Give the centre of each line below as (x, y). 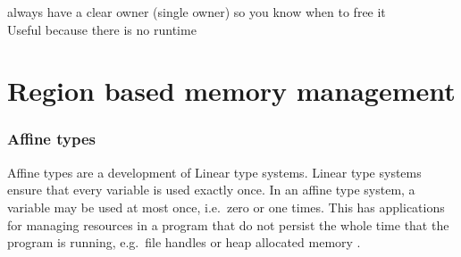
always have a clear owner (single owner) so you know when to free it (197, 12)
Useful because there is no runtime (102, 29)
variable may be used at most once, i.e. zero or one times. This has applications (226, 207)
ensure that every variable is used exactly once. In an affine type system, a (211, 190)
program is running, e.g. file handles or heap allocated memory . (184, 242)
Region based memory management (231, 91)
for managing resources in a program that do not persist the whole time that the (228, 224)
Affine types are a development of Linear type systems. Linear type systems (214, 172)
